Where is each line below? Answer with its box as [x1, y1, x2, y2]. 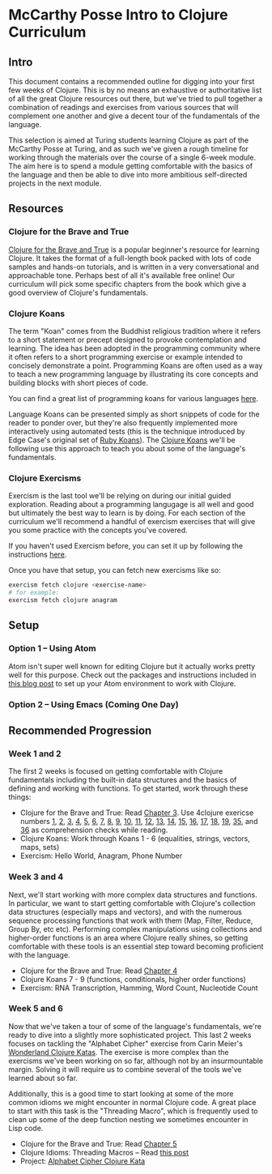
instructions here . [8, 549, 67, 560]
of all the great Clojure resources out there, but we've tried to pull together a [8, 94, 263, 103]
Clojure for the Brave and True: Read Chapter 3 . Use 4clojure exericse [19, 808, 254, 818]
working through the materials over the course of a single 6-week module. [8, 152, 257, 162]
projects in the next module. [8, 178, 102, 188]
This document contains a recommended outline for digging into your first [8, 77, 255, 86]
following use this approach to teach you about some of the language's [8, 443, 246, 453]
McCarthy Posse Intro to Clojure [8, 6, 228, 24]
